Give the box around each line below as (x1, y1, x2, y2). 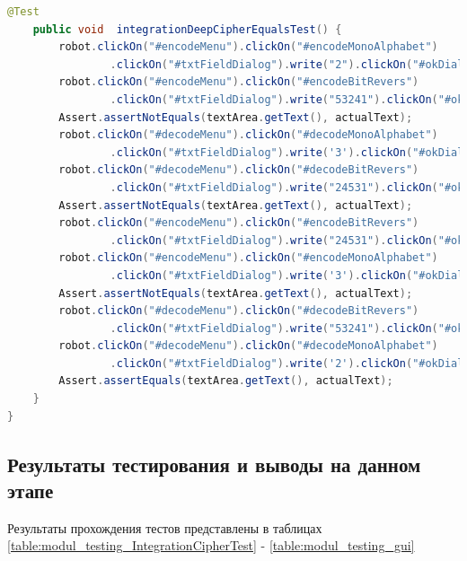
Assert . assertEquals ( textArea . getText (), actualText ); (58, 374, 393, 388)
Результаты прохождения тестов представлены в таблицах (7, 518, 322, 537)
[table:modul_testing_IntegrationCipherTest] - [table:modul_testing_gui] (7, 536, 415, 555)
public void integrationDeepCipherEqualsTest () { (32, 22, 342, 36)
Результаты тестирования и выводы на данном (7, 450, 421, 478)
